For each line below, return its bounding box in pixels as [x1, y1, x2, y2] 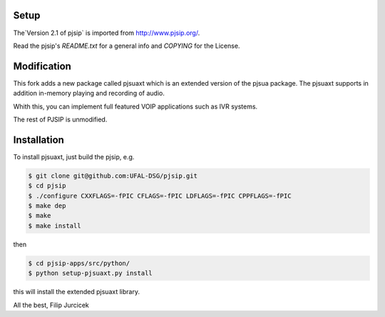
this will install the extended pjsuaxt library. [13, 288, 140, 296]
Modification [13, 60, 71, 72]
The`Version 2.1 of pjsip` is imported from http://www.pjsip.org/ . [13, 29, 200, 37]
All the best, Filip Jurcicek [13, 301, 89, 309]
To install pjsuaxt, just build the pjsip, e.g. [13, 152, 135, 161]
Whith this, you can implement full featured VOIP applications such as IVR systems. [13, 102, 258, 111]
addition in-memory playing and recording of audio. [13, 89, 165, 98]
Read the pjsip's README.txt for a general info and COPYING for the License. [13, 41, 240, 50]
